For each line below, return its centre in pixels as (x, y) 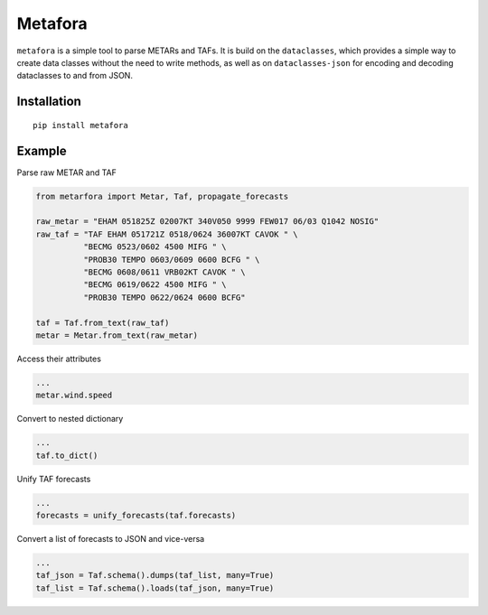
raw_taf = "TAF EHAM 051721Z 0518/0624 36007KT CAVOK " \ (167, 234)
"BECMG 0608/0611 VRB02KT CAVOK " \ (164, 272)
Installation (49, 102)
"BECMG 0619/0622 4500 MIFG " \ (155, 285)
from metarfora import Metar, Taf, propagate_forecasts (162, 196)
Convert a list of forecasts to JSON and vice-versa (111, 538)
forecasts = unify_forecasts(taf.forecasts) (136, 515)
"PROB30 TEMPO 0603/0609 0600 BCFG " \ (171, 259)
